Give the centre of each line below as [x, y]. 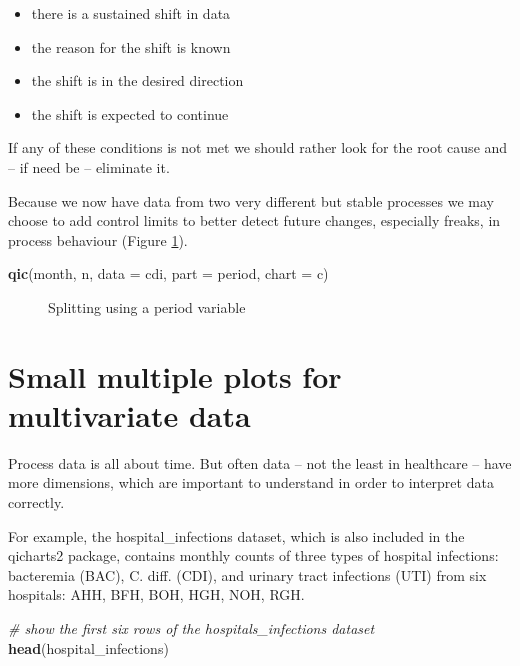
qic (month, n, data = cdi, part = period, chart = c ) [168, 273]
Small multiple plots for [175, 375]
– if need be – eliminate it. [89, 166]
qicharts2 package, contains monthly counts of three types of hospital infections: [253, 555]
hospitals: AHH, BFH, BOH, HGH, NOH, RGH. [156, 594]
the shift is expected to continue [130, 113]
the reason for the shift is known [131, 46]
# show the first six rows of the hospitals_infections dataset [191, 628]
